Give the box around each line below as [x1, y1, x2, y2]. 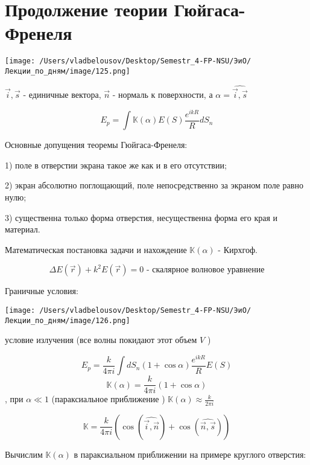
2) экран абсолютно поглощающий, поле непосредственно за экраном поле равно [5, 179, 303, 191]
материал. [5, 223, 40, 236]
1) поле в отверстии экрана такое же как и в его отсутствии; [5, 158, 227, 171]
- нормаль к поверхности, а [112, 88, 213, 101]
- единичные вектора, [23, 88, 101, 101]
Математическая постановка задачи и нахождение [5, 243, 187, 255]
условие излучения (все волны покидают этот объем [5, 333, 197, 346]
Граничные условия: [5, 284, 78, 297]
